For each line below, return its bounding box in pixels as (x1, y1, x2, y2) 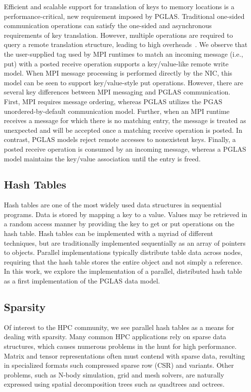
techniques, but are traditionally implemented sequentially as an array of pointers (4, 237, 246, 248)
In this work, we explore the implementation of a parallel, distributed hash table (4, 266, 242, 276)
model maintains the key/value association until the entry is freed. (4, 153, 201, 163)
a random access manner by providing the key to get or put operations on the (4, 219, 235, 229)
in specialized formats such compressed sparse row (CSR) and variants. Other (4, 360, 234, 370)
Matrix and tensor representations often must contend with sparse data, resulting (4, 350, 245, 361)
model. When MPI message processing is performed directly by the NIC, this (4, 68, 233, 78)
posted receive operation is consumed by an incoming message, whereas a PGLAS (4, 143, 246, 154)
